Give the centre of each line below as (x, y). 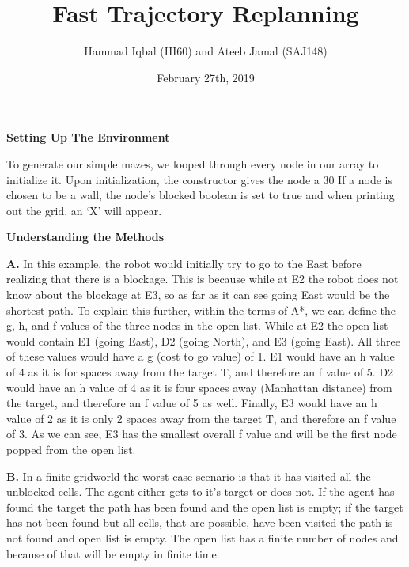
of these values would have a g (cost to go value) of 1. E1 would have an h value (201, 356)
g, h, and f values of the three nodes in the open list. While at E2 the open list (197, 325)
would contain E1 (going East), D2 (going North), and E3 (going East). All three (203, 340)
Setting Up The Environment (88, 137)
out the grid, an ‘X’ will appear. (84, 210)
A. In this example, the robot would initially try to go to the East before (184, 263)
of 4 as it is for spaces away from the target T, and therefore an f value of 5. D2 (200, 372)
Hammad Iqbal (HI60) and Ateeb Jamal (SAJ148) (206, 51)
